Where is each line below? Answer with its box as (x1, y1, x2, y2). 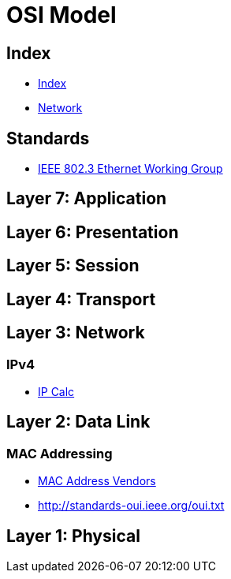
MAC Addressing (6, 445, 113, 461)
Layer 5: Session (6, 256, 140, 276)
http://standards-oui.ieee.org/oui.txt (38, 499, 225, 513)
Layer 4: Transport (6, 289, 156, 309)
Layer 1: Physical (6, 525, 140, 546)
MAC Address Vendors (38, 474, 156, 488)
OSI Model (6, 2, 117, 28)
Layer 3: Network (6, 323, 145, 343)
